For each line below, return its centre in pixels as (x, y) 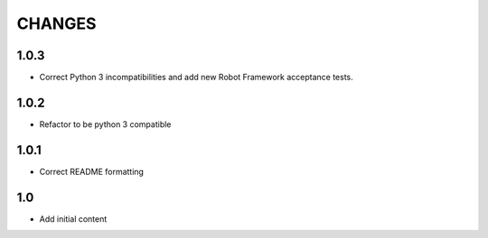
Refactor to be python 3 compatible (105, 124)
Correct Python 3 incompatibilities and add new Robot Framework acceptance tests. (196, 78)
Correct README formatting (92, 171)
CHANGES (56, 23)
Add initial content (73, 219)
